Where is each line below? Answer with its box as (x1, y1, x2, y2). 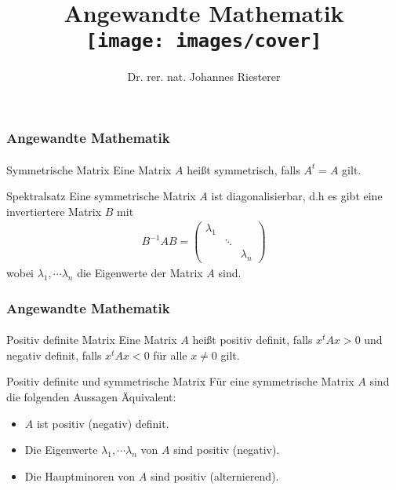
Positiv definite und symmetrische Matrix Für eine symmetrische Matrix (6, 373, 354, 389)
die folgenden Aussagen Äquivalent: (6, 388, 176, 404)
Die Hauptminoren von (24, 467, 136, 484)
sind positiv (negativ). (173, 441, 280, 458)
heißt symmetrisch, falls (187, 161, 300, 177)
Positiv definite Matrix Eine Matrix (6, 331, 177, 348)
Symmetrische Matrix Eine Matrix (6, 161, 172, 177)
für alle (153, 346, 187, 363)
